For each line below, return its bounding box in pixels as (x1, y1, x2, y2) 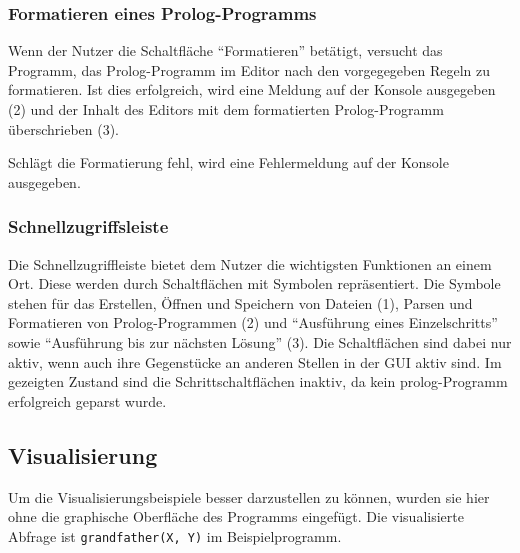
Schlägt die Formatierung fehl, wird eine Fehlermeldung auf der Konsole (8, 152, 449, 173)
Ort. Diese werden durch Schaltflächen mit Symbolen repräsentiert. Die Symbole (8, 273, 501, 294)
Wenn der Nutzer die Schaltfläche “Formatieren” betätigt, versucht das (8, 40, 443, 61)
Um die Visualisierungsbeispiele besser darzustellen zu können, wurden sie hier (8, 486, 490, 507)
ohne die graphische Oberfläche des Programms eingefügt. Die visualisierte (8, 506, 464, 527)
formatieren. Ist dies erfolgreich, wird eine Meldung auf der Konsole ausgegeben (8, 79, 496, 100)
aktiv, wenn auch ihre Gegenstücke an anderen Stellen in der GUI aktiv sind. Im (8, 351, 502, 372)
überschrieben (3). (8, 118, 120, 139)
